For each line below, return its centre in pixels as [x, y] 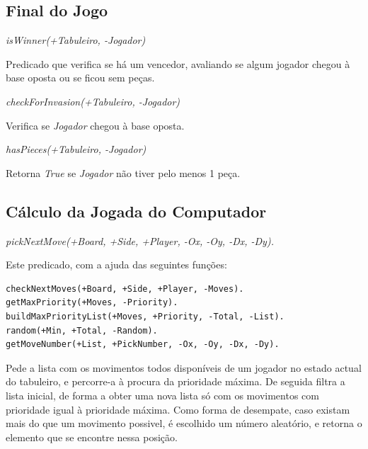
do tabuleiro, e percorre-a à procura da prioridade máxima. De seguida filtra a [176, 381]
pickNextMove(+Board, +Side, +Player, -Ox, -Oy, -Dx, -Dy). [140, 240]
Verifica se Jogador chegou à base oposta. [95, 125]
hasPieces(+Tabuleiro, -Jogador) [76, 149]
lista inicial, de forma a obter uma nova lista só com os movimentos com [162, 395]
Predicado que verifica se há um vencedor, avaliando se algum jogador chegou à [178, 63]
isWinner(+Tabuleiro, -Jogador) [76, 40]
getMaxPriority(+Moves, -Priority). [92, 303]
